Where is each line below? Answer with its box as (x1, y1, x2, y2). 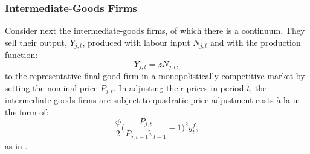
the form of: (5, 105, 49, 118)
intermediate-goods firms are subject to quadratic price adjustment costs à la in (5, 94, 300, 106)
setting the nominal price (5, 81, 98, 94)
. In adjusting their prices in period (113, 81, 244, 94)
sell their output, (5, 36, 67, 48)
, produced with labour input (82, 36, 190, 48)
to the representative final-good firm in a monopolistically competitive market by (5, 69, 305, 82)
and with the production (210, 36, 301, 48)
